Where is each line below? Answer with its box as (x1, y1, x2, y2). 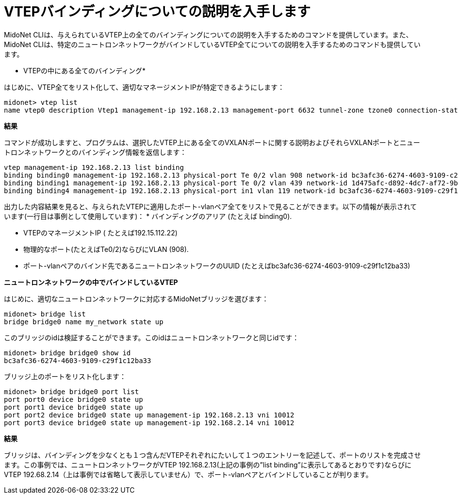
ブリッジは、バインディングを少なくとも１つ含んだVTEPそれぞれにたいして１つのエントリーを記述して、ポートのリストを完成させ (4, 450, 421, 459)
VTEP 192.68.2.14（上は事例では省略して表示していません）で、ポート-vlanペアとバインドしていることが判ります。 (4, 470, 373, 479)
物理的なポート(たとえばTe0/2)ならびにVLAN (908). (23, 245, 189, 253)
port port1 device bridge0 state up (4, 403, 143, 411)
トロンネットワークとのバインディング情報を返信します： (4, 148, 187, 156)
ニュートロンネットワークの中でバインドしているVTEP (4, 278, 178, 286)
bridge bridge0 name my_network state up (4, 317, 164, 326)
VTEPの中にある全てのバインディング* (23, 66, 146, 75)
